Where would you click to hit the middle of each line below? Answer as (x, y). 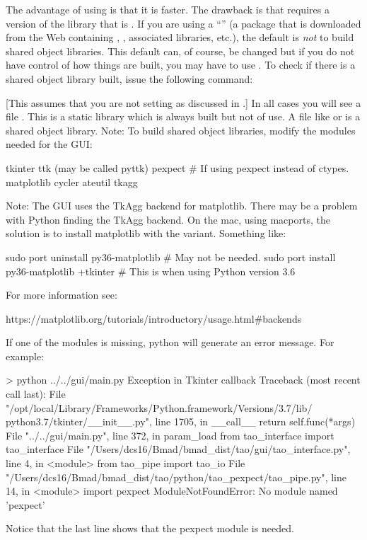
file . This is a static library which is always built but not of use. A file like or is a (183, 116)
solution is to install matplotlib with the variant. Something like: (146, 233)
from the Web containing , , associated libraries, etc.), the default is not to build (180, 37)
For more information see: (62, 295)
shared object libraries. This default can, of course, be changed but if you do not (180, 51)
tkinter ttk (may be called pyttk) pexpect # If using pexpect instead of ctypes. (177, 167)
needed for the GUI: (49, 144)
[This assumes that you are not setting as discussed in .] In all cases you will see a (183, 102)
